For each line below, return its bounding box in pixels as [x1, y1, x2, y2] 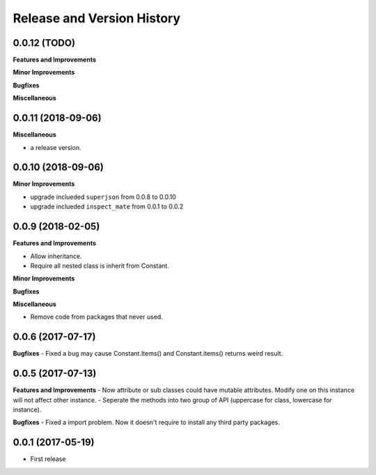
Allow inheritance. [30, 252, 82, 260]
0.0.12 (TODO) [13, 37, 76, 49]
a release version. [30, 143, 81, 151]
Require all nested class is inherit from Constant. [30, 262, 170, 270]
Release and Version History [13, 10, 181, 26]
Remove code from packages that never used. [30, 312, 163, 321]
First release [30, 455, 66, 463]
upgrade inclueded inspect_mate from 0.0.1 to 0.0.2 [30, 202, 184, 211]
